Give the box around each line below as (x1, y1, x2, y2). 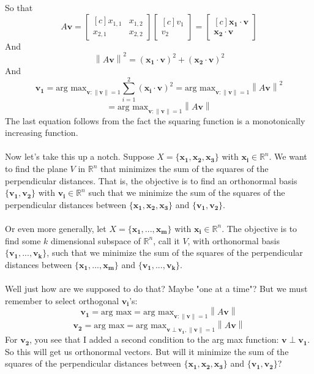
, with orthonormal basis (187, 234, 280, 247)
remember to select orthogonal (5, 294, 119, 307)
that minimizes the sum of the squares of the (100, 162, 269, 175)
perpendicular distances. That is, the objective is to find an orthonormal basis (5, 174, 297, 187)
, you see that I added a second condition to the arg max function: (29, 333, 279, 346)
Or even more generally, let (5, 222, 107, 234)
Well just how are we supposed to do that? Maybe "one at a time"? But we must (5, 282, 308, 294)
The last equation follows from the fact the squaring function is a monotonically (5, 114, 305, 127)
